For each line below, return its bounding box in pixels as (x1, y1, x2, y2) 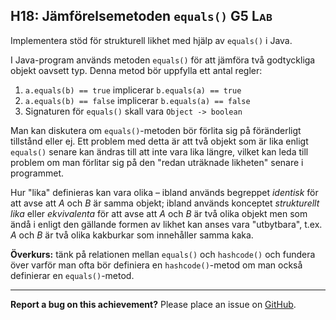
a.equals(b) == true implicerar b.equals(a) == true (24, 84, 242, 96)
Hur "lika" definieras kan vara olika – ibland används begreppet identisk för (10, 186, 319, 198)
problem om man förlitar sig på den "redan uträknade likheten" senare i (10, 156, 304, 168)
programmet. (10, 167, 65, 179)
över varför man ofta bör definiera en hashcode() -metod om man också (10, 259, 303, 271)
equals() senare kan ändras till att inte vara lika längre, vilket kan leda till (10, 145, 309, 158)
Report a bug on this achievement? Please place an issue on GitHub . (10, 298, 297, 310)
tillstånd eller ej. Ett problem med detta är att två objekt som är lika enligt (10, 135, 309, 147)
